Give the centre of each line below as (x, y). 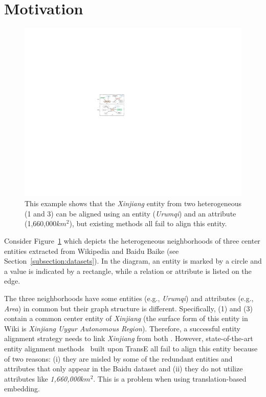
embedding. (22, 389)
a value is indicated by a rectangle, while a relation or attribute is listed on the (128, 271)
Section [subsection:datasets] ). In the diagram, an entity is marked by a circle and (133, 261)
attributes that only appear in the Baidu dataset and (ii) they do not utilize (124, 369)
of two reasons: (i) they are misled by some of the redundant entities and (118, 358)
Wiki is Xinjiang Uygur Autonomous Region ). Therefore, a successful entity (122, 328)
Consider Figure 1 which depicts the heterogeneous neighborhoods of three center (132, 241)
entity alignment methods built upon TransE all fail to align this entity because (131, 348)
